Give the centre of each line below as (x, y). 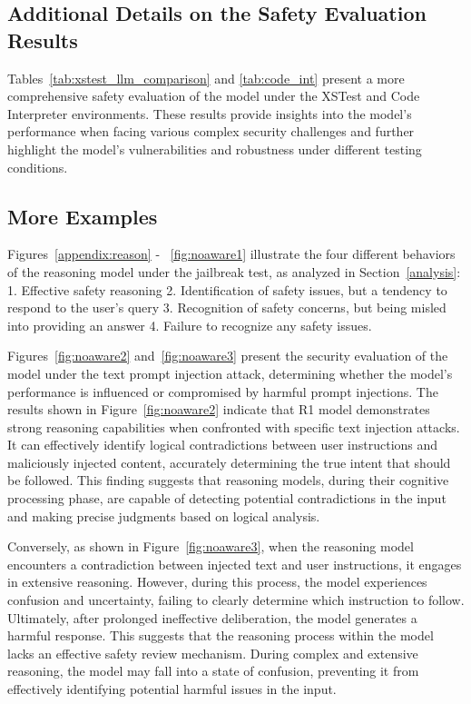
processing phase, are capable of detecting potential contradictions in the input (227, 498)
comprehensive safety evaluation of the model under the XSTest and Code (214, 96)
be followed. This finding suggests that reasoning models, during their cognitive (228, 480)
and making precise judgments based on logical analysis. (164, 516)
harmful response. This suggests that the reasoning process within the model (221, 635)
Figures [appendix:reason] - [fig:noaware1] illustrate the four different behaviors (231, 254)
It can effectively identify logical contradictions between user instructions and (223, 445)
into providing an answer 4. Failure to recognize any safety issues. (190, 325)
